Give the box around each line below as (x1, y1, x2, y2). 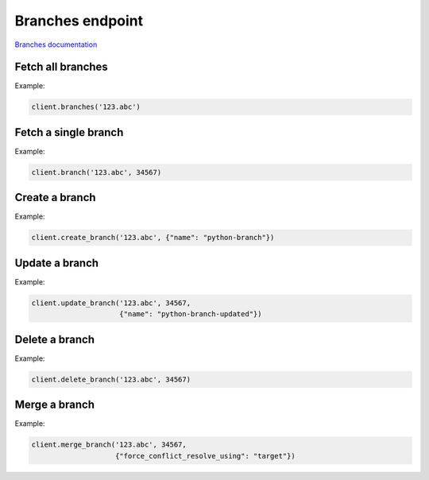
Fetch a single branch (14, 126, 124, 139)
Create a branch (14, 191, 96, 204)
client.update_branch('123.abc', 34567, (31, 298, 191, 308)
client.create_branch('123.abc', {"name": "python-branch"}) (31, 233, 275, 242)
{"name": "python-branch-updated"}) (119, 310, 262, 319)
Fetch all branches (14, 60, 109, 74)
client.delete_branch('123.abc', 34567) (31, 374, 191, 384)
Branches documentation (14, 40, 98, 49)
